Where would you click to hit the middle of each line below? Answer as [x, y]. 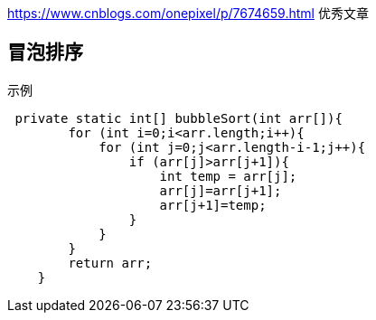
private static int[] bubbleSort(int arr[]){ [179, 118]
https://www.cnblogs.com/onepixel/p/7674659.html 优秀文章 [188, 13]
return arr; [110, 263]
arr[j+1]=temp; [213, 205]
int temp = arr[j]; [228, 176]
